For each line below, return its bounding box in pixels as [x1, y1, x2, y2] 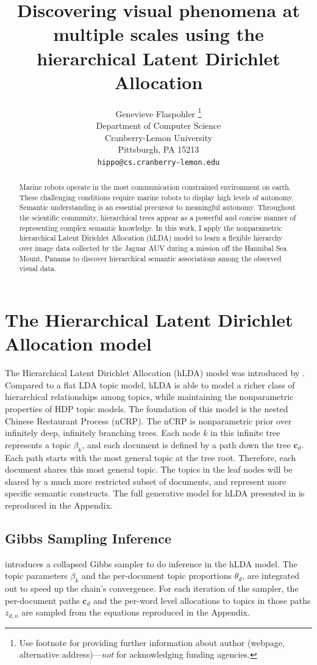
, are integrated [242, 569, 299, 582]
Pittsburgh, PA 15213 [118, 143, 199, 156]
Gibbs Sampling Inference [5, 528, 171, 547]
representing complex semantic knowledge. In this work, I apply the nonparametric [19, 222, 282, 233]
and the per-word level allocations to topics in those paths [93, 594, 311, 606]
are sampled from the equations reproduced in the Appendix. [21, 606, 250, 619]
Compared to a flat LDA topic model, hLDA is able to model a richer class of [5, 378, 295, 391]
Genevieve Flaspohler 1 [115, 105, 202, 120]
